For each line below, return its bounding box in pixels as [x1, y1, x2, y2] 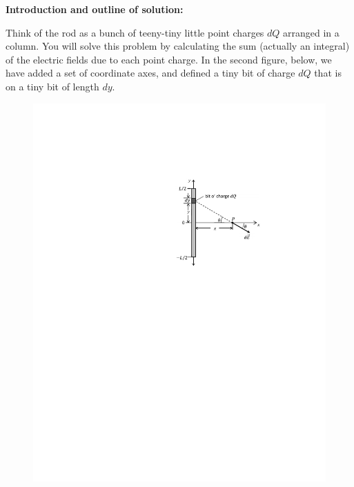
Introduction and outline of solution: [6, 2, 184, 16]
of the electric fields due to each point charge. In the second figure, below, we [6, 52, 332, 66]
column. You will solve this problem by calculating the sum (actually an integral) [6, 39, 350, 53]
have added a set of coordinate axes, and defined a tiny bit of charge [6, 66, 295, 80]
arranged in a [283, 25, 340, 39]
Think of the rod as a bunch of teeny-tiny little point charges [6, 25, 264, 39]
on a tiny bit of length [6, 79, 99, 93]
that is [314, 66, 342, 80]
